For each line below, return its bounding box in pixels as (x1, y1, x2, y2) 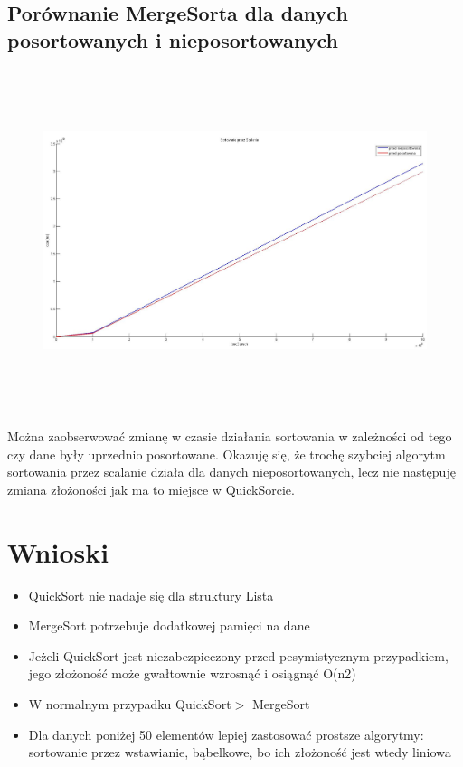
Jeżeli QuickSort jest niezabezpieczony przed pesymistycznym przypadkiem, (28, 646, 449, 665)
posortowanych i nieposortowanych (7, 25, 338, 53)
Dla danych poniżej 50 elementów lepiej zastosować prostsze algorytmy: (28, 724, 424, 743)
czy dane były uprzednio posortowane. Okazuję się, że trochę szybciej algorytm (7, 444, 446, 463)
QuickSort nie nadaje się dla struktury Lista (28, 585, 274, 604)
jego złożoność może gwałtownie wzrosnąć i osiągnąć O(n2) (28, 664, 356, 683)
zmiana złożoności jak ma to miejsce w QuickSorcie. (7, 479, 295, 498)
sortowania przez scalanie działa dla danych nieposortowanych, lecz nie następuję (7, 462, 456, 481)
